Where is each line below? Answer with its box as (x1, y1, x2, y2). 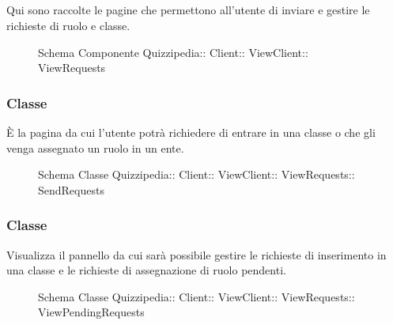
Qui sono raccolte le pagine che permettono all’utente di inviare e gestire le (6, 2, 370, 18)
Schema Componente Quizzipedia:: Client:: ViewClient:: (38, 43, 308, 60)
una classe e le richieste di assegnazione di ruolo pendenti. (6, 262, 286, 278)
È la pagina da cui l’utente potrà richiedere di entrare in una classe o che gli (6, 123, 376, 140)
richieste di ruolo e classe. (6, 17, 130, 33)
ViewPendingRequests (38, 304, 145, 320)
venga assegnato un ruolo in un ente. (6, 139, 184, 156)
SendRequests (38, 181, 104, 198)
